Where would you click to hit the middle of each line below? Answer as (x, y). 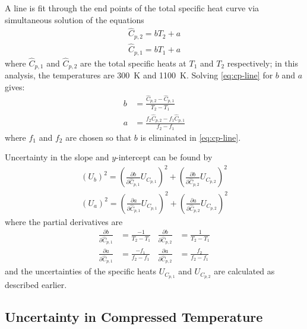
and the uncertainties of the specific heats (80, 271)
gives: (15, 86)
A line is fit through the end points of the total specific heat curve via (132, 8)
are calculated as (244, 271)
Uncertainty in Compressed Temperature (134, 317)
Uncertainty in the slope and (57, 157)
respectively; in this (262, 63)
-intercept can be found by (164, 157)
